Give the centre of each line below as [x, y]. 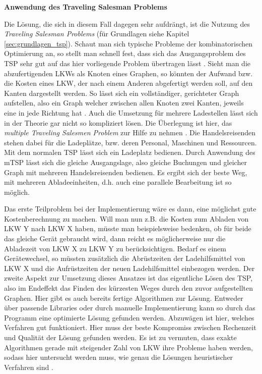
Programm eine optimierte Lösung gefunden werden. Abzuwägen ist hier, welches [129, 317]
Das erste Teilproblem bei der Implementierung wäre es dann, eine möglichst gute [130, 209]
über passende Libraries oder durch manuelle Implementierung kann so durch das [130, 308]
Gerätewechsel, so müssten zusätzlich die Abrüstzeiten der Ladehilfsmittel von [125, 258]
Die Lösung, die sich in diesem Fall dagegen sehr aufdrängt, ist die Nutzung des [127, 23]
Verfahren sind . [29, 367]
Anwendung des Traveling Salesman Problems [86, 7]
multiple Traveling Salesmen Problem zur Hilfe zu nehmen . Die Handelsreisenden [130, 132]
